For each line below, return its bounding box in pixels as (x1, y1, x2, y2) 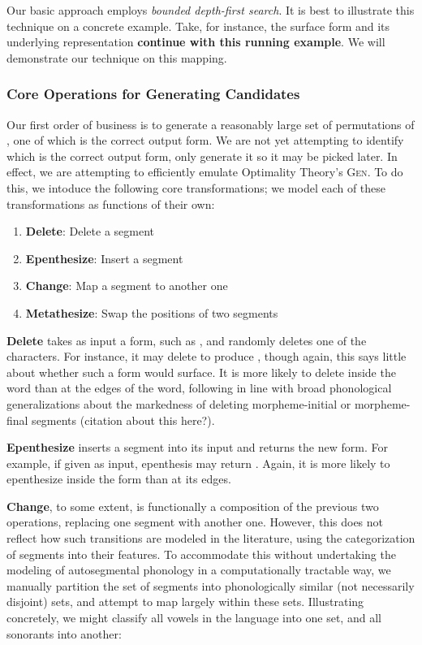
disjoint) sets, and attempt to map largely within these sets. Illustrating (6, 593, 364, 610)
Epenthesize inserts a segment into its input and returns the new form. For (6, 439, 388, 456)
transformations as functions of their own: (6, 195, 215, 212)
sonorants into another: (6, 625, 122, 642)
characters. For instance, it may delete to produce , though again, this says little (6, 348, 407, 365)
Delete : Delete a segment (25, 223, 155, 240)
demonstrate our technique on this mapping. (6, 49, 227, 66)
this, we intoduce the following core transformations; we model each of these (6, 179, 386, 196)
